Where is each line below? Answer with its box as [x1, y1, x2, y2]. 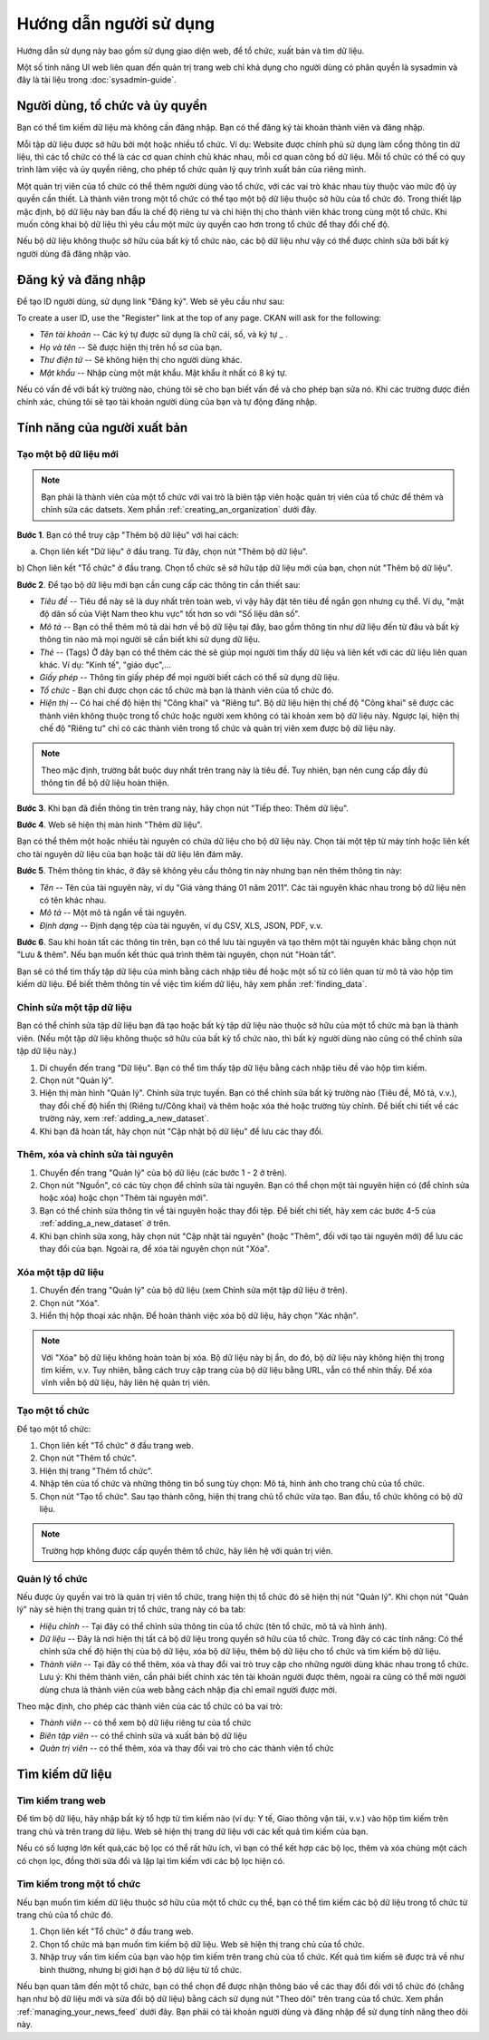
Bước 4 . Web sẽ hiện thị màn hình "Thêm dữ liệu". [16, 819, 203, 830]
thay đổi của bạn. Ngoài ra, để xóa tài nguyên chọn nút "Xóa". [39, 1244, 271, 1254]
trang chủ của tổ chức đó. [16, 1909, 113, 1920]
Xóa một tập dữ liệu [16, 1265, 104, 1278]
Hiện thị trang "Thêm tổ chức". [39, 1465, 153, 1476]
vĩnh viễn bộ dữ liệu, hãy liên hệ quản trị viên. [41, 1377, 211, 1388]
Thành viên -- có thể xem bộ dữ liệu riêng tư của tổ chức [39, 1717, 252, 1728]
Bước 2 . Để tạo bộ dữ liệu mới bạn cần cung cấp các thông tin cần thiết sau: [16, 579, 301, 590]
